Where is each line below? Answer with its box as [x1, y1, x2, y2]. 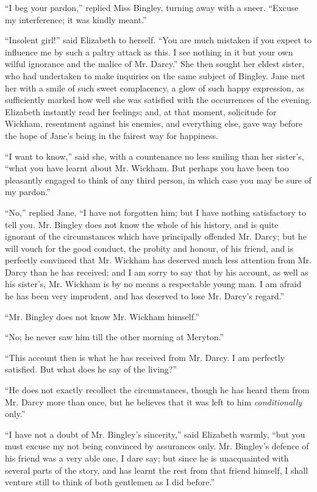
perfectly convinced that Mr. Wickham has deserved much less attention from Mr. [5, 254, 312, 266]
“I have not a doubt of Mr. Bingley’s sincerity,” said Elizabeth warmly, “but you [5, 427, 305, 440]
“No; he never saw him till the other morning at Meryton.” [5, 330, 224, 343]
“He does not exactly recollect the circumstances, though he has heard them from [5, 383, 310, 396]
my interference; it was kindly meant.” [5, 13, 147, 26]
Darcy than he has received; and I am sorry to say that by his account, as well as [5, 265, 308, 278]
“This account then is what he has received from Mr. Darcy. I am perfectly [5, 351, 285, 363]
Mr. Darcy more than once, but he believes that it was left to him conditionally [5, 395, 302, 408]
